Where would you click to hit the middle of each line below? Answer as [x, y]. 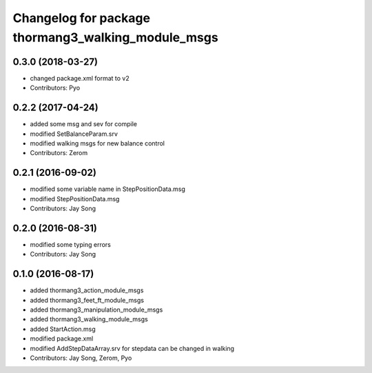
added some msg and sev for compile [84, 124]
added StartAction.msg [63, 329]
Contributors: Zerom [59, 153]
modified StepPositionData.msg [75, 199]
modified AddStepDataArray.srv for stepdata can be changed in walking [132, 348]
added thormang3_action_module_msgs [87, 290]
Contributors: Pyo [55, 88]
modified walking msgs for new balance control [97, 143]
